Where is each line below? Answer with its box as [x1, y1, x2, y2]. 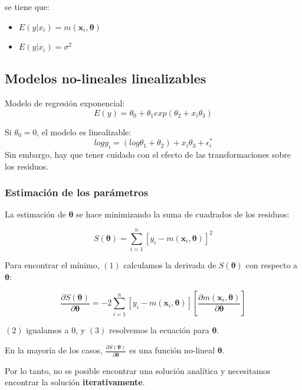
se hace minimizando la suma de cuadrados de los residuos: [75, 208, 290, 220]
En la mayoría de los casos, [5, 344, 103, 356]
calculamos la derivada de [123, 259, 216, 271]
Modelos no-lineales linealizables [5, 69, 206, 87]
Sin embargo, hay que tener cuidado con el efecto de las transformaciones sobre [5, 148, 291, 161]
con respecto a [245, 259, 298, 271]
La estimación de [5, 208, 66, 220]
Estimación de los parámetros [5, 185, 149, 200]
